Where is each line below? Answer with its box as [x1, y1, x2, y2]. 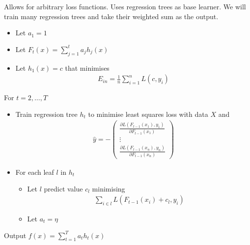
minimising [92, 183, 125, 193]
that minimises [65, 62, 110, 73]
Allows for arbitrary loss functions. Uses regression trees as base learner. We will [4, 1, 246, 11]
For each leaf [15, 166, 54, 177]
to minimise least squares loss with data [88, 109, 208, 119]
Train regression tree [15, 109, 78, 119]
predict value [44, 183, 83, 193]
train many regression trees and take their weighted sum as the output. [4, 11, 219, 21]
